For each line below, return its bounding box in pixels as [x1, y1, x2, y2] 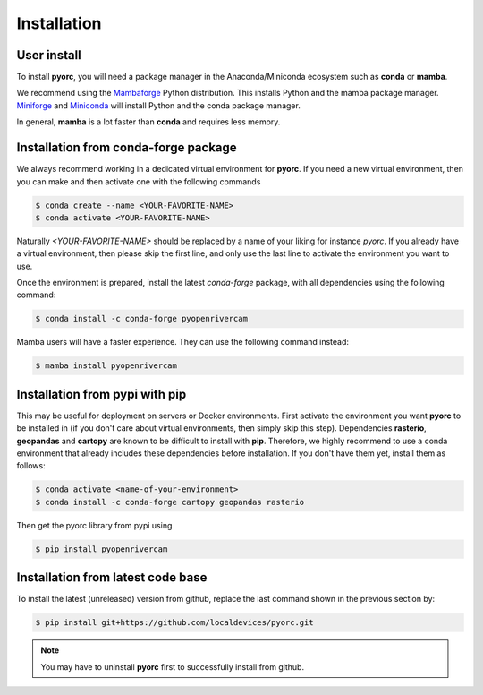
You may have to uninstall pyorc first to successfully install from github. [40, 661, 304, 672]
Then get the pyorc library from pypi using [16, 519, 173, 530]
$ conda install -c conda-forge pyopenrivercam [35, 313, 248, 324]
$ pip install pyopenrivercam [35, 544, 168, 554]
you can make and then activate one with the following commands [16, 176, 261, 187]
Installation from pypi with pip [16, 386, 187, 402]
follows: [16, 460, 46, 471]
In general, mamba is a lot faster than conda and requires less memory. [16, 116, 281, 127]
